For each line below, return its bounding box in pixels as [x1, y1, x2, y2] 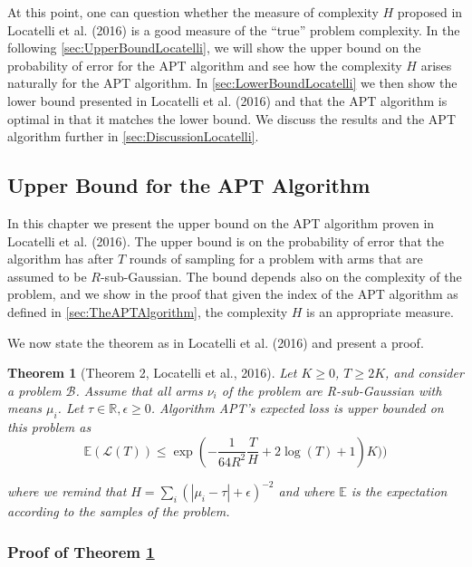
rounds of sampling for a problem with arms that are [129, 249, 423, 268]
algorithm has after [7, 249, 114, 268]
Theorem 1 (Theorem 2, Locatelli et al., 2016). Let [7, 363, 297, 382]
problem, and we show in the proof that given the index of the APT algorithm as [7, 284, 458, 303]
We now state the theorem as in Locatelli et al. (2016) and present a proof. [7, 332, 424, 351]
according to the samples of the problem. [7, 502, 230, 521]
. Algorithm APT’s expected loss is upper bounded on [150, 399, 444, 418]
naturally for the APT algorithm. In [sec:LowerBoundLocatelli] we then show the [7, 73, 458, 92]
